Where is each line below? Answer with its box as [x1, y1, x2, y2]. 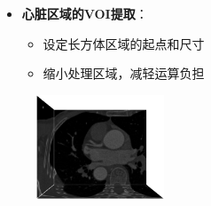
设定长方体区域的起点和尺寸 [43, 34, 205, 52]
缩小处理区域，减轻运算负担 [43, 64, 205, 83]
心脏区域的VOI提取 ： [21, 4, 148, 22]
